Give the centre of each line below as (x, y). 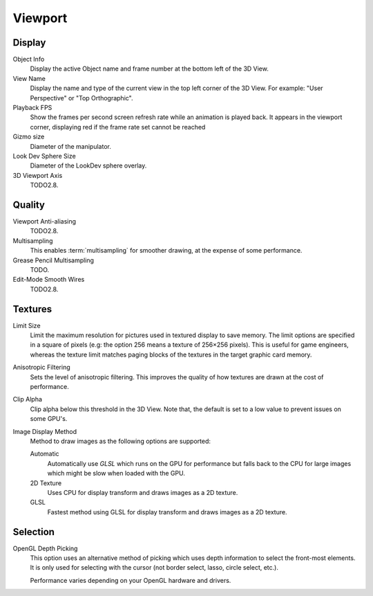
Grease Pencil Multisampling (54, 260)
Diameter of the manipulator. (71, 146)
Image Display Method (45, 431)
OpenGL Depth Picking (45, 548)
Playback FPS (32, 108)
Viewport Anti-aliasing (44, 222)
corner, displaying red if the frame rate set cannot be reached (118, 127)
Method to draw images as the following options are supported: (120, 441)
